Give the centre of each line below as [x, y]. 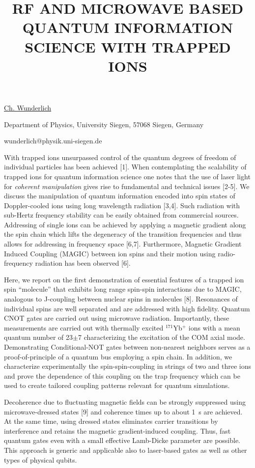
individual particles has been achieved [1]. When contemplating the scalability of [125, 167]
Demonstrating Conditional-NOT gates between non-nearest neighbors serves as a [127, 347]
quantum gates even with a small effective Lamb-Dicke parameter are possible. [122, 440]
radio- [227, 253]
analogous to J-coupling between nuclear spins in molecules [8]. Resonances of [121, 299]
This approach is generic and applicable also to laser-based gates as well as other [126, 450]
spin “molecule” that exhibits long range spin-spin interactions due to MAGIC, [123, 289]
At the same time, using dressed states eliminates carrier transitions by [111, 421]
